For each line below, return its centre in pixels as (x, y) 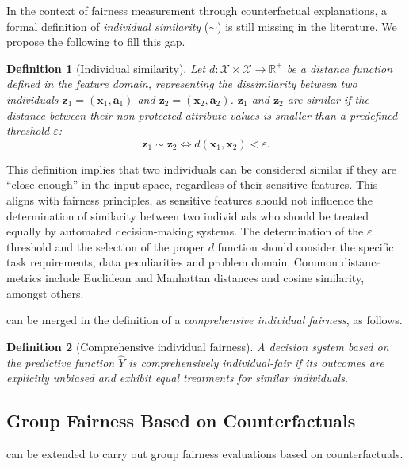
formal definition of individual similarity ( (108, 26)
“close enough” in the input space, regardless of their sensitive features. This (192, 184)
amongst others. (45, 293)
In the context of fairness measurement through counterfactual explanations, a (197, 10)
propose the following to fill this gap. (96, 42)
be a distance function (340, 68)
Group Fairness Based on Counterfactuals (181, 421)
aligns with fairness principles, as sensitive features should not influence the (190, 199)
